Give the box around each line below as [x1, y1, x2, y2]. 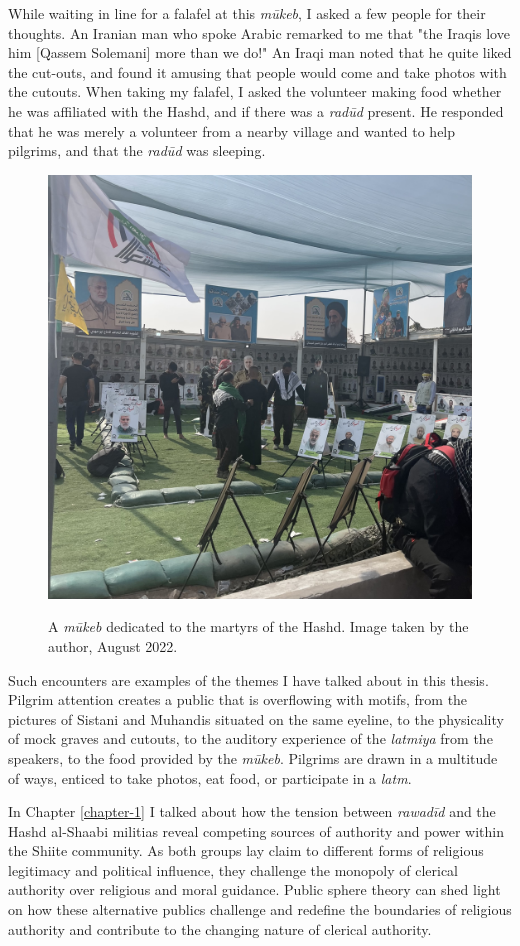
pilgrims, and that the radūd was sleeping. [8, 140, 266, 161]
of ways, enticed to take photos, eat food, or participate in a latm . [8, 767, 412, 788]
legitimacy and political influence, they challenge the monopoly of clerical [8, 859, 459, 880]
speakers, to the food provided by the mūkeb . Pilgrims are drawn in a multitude [8, 747, 498, 768]
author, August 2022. [48, 635, 178, 656]
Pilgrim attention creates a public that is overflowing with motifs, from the [8, 689, 468, 710]
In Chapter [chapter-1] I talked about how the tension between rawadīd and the [8, 801, 496, 822]
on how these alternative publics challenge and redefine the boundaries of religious [8, 899, 512, 920]
